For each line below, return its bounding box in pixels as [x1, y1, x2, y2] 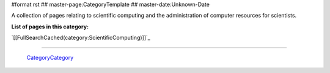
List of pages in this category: [11, 23, 89, 30]
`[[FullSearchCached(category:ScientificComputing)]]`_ [11, 34, 151, 42]
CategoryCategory [26, 54, 74, 61]
